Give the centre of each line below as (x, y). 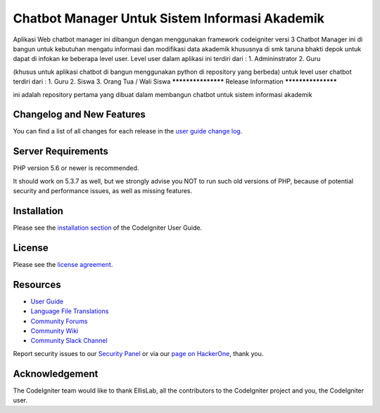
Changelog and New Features (79, 115)
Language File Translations (70, 311)
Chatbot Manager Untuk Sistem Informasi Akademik (169, 18)
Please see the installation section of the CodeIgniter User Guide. (108, 228)
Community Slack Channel (69, 341)
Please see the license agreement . (63, 264)
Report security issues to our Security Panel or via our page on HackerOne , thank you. (138, 353)
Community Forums (59, 321)
